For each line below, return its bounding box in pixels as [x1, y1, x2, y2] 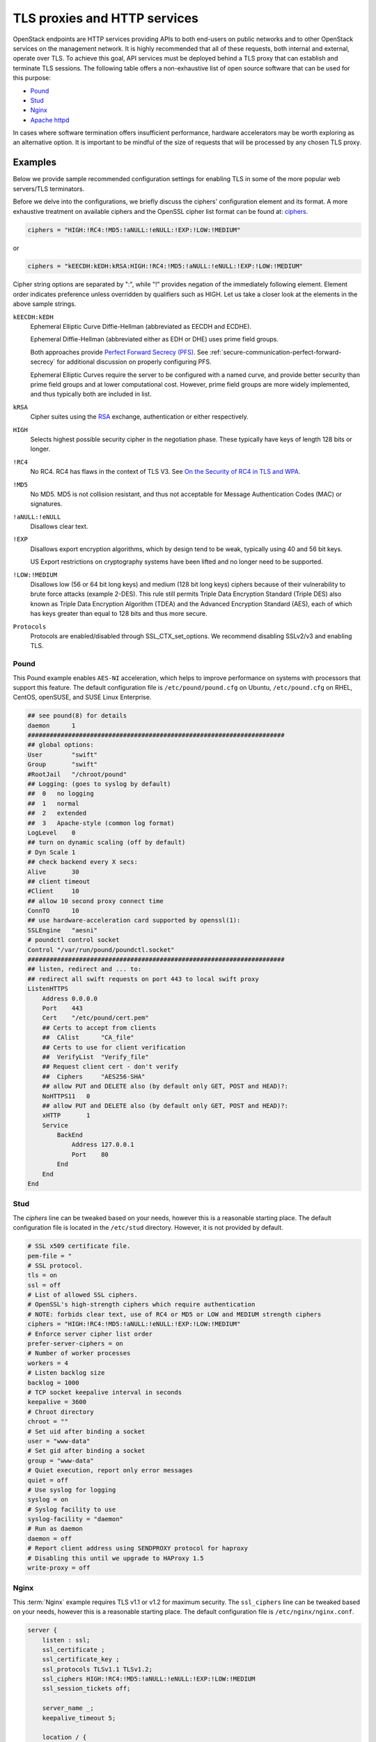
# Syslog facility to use [27, 1505, 116, 1513]
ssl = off [27, 1281, 61, 1289]
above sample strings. [13, 300, 77, 308]
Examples [13, 157, 57, 169]
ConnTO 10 [27, 907, 79, 915]
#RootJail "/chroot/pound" [27, 770, 127, 778]
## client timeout [27, 877, 91, 885]
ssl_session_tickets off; [42, 1685, 131, 1693]
